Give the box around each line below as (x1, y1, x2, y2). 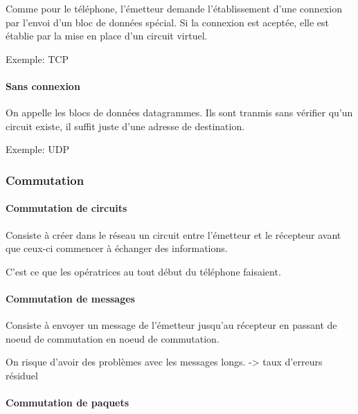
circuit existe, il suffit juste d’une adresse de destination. (6, 118, 245, 133)
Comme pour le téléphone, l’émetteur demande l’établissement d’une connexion (6, 1, 342, 15)
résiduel (6, 368, 38, 382)
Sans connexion (6, 78, 80, 93)
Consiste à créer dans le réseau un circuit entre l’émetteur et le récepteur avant (6, 227, 341, 242)
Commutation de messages (6, 291, 135, 305)
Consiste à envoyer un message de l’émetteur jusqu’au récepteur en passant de (6, 318, 337, 332)
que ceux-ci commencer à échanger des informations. (6, 241, 228, 255)
